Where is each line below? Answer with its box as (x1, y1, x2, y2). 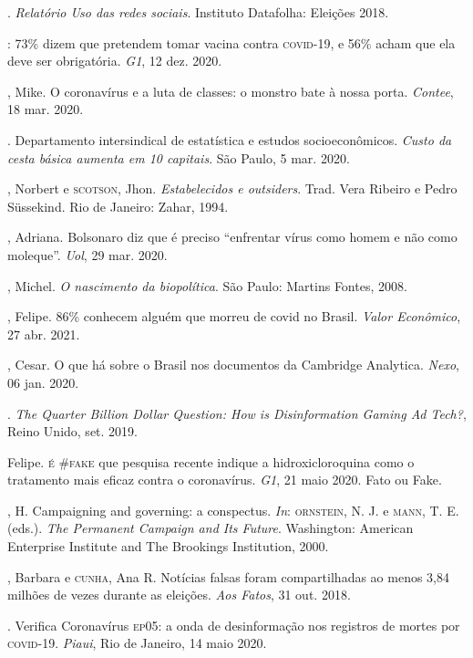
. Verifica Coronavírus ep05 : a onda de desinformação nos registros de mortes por (7, 615, 460, 634)
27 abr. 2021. (7, 324, 80, 343)
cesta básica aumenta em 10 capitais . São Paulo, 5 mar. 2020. (7, 148, 350, 167)
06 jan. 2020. (7, 372, 79, 392)
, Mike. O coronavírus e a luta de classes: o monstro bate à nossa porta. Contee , (7, 81, 454, 100)
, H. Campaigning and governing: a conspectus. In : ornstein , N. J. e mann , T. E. (7, 500, 459, 519)
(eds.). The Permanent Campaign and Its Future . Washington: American (7, 518, 414, 538)
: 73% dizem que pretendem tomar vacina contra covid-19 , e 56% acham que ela (7, 33, 456, 52)
